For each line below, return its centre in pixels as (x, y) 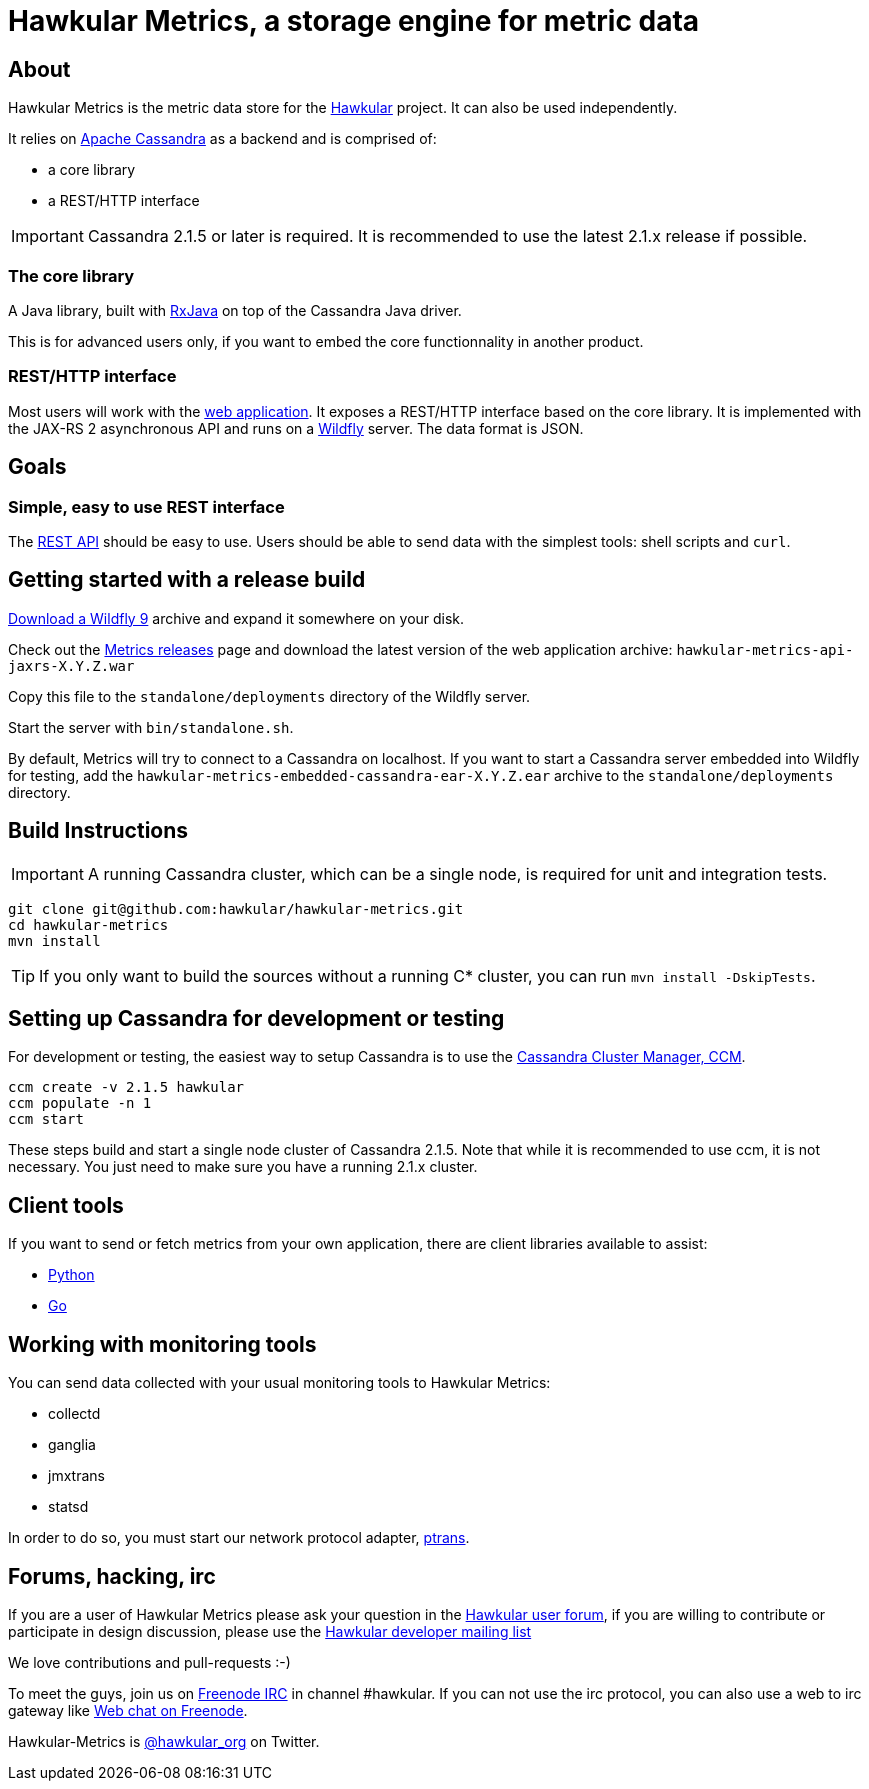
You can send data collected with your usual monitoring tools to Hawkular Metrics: (279, 1383)
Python (71, 1275)
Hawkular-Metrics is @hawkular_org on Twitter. (164, 1741)
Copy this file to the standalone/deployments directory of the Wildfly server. (269, 696)
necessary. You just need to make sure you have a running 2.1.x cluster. (243, 1167)
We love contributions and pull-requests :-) (149, 1662)
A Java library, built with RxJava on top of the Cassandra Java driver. (235, 310)
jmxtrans (76, 1476)
